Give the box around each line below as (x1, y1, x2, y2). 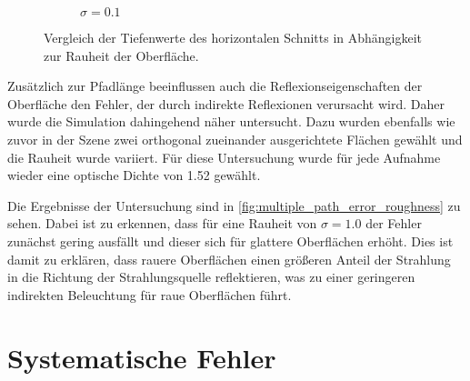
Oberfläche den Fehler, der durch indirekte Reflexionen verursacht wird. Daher (7, 94, 445, 113)
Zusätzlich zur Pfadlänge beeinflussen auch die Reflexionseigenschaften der (7, 76, 423, 95)
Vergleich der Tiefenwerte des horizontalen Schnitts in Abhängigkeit (44, 28, 423, 46)
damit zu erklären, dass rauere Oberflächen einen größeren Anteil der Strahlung (7, 249, 451, 268)
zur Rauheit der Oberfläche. (44, 45, 199, 65)
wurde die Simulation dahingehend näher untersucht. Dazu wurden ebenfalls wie (7, 112, 455, 131)
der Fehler (365, 214, 422, 233)
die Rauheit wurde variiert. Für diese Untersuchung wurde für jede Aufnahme (7, 147, 441, 166)
